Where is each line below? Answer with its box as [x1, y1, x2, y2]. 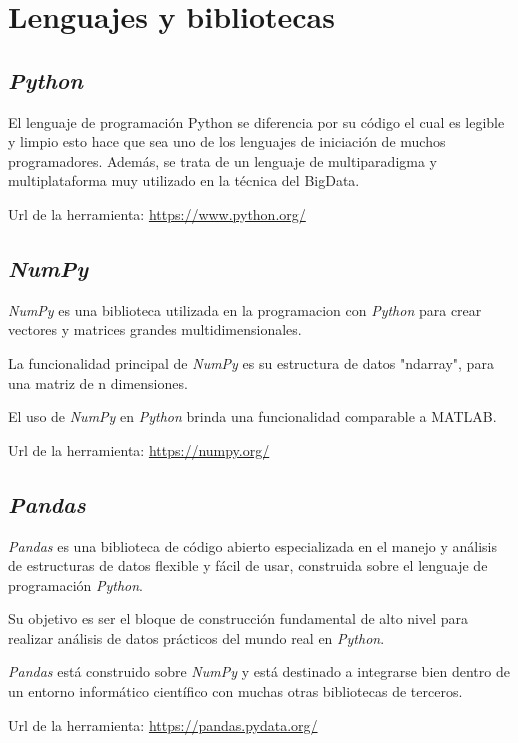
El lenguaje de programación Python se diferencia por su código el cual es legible [8, 111, 505, 132]
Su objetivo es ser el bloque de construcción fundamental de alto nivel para [8, 608, 469, 629]
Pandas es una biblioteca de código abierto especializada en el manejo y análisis [8, 535, 497, 556]
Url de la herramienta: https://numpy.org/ [8, 439, 270, 460]
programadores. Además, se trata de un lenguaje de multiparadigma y [8, 150, 437, 171]
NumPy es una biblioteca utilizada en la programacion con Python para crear [8, 299, 482, 320]
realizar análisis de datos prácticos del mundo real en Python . [8, 627, 385, 648]
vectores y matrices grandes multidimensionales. [8, 319, 302, 340]
